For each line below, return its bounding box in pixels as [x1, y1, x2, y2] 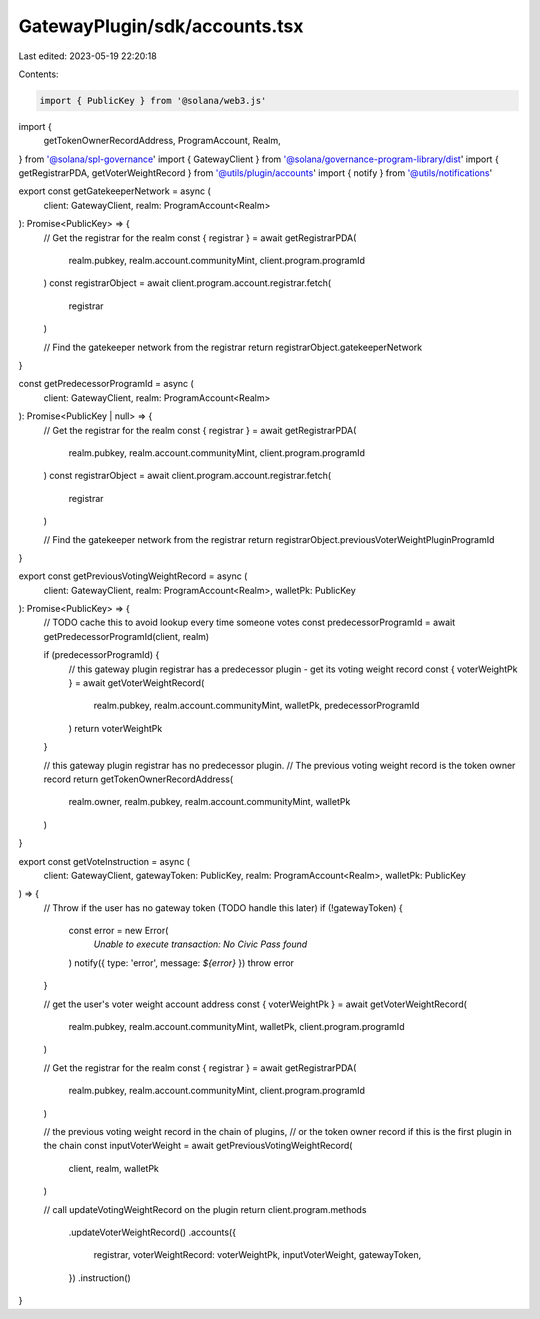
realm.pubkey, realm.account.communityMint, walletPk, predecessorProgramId [93, 700, 420, 712]
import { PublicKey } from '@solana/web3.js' [39, 95, 267, 106]
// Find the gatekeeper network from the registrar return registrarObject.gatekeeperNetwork [43, 341, 423, 353]
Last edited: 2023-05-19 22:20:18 [18, 50, 157, 62]
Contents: [18, 68, 59, 80]
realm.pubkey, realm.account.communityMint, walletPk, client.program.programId [68, 1021, 405, 1033]
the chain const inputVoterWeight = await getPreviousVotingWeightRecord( [43, 1140, 353, 1152]
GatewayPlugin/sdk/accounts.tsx [18, 15, 304, 37]
